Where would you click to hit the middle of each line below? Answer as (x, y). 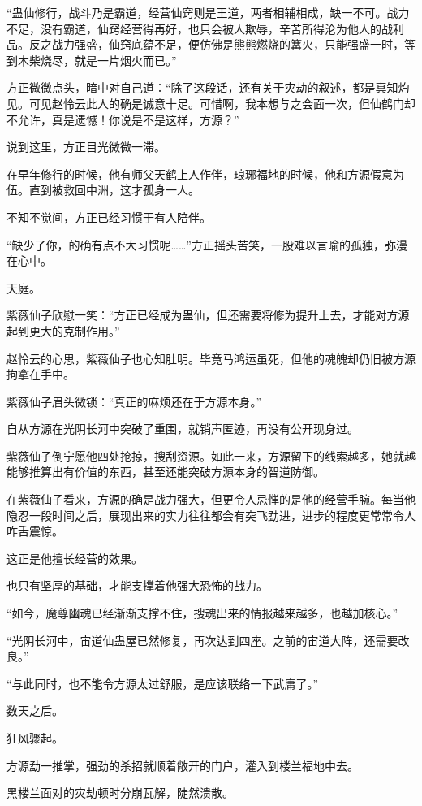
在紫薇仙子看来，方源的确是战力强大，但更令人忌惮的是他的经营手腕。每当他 (211, 499)
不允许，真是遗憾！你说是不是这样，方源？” (123, 119)
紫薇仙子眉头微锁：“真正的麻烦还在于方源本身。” (134, 401)
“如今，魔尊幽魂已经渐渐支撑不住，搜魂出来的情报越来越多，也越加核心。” (202, 613)
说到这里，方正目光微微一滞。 (86, 147)
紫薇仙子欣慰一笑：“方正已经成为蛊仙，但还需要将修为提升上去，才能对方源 (208, 315)
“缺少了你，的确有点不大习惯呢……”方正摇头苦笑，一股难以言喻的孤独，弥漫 (207, 244)
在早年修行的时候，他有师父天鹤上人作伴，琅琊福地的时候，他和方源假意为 (205, 173)
